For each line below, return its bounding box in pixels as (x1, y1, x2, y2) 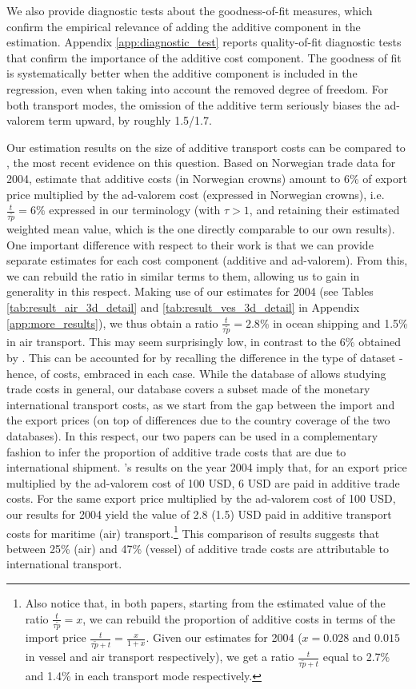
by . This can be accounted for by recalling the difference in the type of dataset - (6, 349, 403, 366)
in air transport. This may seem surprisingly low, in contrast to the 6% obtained (6, 333, 402, 350)
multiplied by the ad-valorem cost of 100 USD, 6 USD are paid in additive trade (6, 474, 400, 491)
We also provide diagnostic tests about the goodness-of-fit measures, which (6, 2, 373, 18)
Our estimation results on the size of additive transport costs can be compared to (6, 138, 406, 155)
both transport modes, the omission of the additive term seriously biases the (6, 96, 381, 113)
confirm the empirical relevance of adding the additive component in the (6, 18, 361, 34)
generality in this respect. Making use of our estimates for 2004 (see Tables (6, 283, 374, 300)
